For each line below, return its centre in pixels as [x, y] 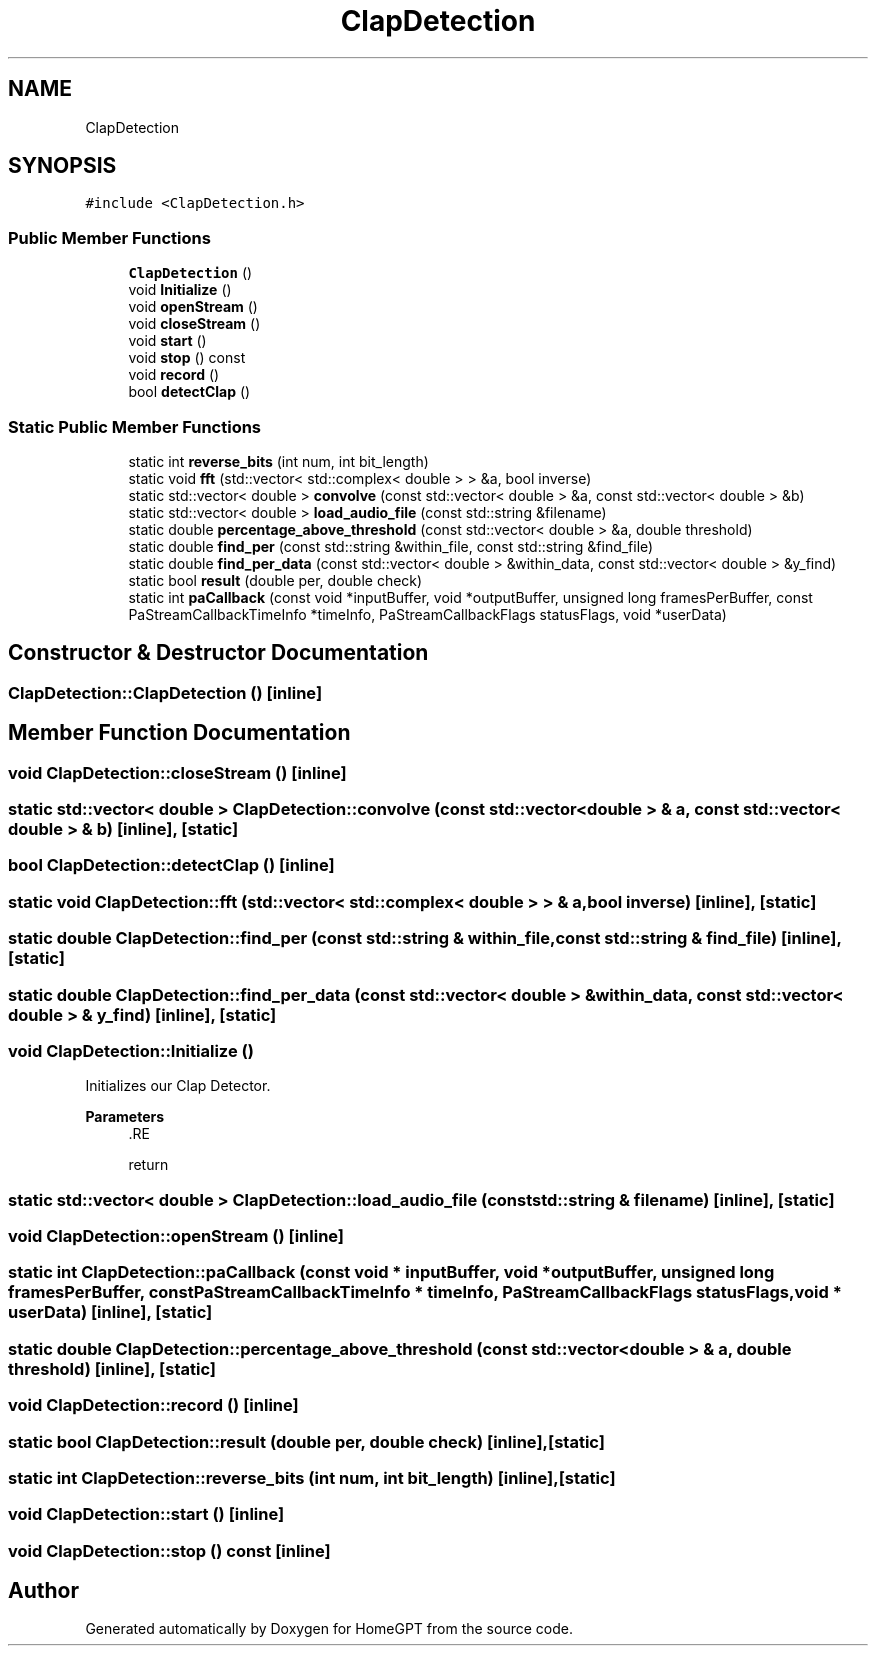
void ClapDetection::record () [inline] [153, 1405]
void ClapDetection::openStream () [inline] [176, 1236]
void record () [174, 375]
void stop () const [187, 358]
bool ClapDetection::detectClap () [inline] [171, 865]
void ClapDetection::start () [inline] [146, 1514]
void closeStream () [194, 324]
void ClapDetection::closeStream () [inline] [177, 772]
